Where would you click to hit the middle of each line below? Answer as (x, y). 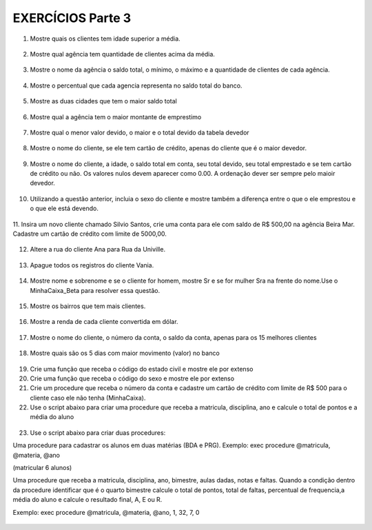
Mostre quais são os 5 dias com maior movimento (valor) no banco (125, 353)
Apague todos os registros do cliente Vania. (92, 265)
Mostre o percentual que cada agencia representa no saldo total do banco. (136, 85)
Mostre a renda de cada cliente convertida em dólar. (104, 322)
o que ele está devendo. (64, 208)
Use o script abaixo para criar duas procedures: (98, 432)
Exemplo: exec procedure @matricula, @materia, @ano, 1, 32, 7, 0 (106, 512)
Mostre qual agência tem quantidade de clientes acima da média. (122, 54)
